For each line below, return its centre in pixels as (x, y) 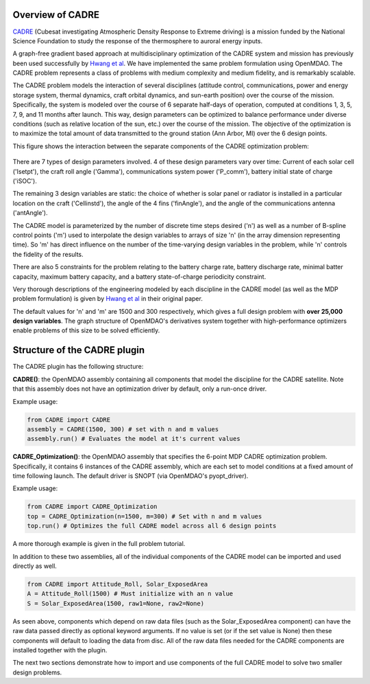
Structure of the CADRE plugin (79, 350)
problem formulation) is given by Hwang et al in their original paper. (108, 299)
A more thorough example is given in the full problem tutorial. (99, 544)
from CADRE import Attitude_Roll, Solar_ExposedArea (118, 584)
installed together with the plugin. (60, 650)
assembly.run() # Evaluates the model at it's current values (134, 439)
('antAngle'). (30, 213)
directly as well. (35, 566)
